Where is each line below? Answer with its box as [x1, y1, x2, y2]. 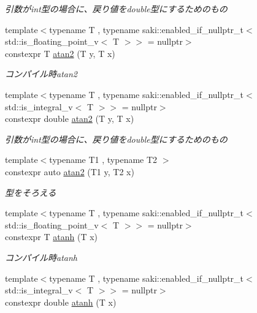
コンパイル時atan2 [5, 67, 77, 80]
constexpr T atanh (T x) [5, 230, 98, 243]
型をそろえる [5, 186, 56, 198]
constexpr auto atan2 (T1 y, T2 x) [5, 165, 134, 178]
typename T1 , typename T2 [49, 153, 158, 166]
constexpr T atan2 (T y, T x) [5, 47, 115, 59]
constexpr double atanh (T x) [5, 295, 117, 308]
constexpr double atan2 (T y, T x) [5, 112, 134, 125]
